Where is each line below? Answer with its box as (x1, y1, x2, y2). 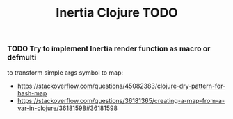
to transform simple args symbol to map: (7, 68, 124, 77)
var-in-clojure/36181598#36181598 (17, 104, 118, 112)
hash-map (17, 89, 47, 98)
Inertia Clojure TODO (55, 5, 179, 21)
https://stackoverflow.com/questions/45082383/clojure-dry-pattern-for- (17, 82, 226, 90)
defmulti (7, 53, 37, 62)
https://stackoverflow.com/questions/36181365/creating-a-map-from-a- (17, 96, 225, 104)
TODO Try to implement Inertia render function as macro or (7, 44, 211, 53)
